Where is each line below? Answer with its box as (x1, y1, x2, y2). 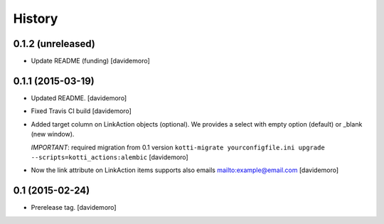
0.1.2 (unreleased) (13, 38, 95, 50)
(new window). (31, 130, 75, 139)
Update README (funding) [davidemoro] (31, 57, 151, 65)
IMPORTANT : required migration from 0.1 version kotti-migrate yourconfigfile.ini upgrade (31, 143, 325, 151)
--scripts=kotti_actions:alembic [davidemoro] (31, 153, 188, 161)
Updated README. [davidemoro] (31, 93, 127, 102)
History (13, 11, 58, 26)
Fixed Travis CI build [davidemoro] (31, 107, 132, 115)
